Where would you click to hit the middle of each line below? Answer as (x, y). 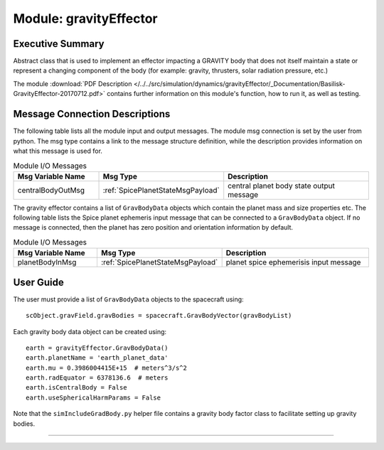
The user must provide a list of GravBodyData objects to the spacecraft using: (129, 299)
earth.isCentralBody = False (76, 388)
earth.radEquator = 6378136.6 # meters (97, 378)
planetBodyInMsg (47, 262)
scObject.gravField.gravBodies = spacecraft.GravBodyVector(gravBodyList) (159, 316)
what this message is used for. (58, 151)
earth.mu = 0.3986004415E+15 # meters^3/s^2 (107, 368)
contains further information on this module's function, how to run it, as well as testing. (234, 94)
